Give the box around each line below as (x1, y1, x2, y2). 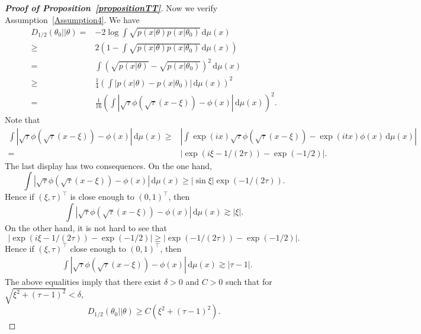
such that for (226, 275, 272, 288)
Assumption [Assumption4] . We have (5, 13, 140, 25)
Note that (5, 114, 40, 126)
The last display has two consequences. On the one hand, (5, 159, 212, 171)
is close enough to (70, 190, 134, 203)
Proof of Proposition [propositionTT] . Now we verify (5, 2, 218, 14)
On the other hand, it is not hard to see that (5, 221, 168, 234)
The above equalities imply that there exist (5, 275, 162, 288)
